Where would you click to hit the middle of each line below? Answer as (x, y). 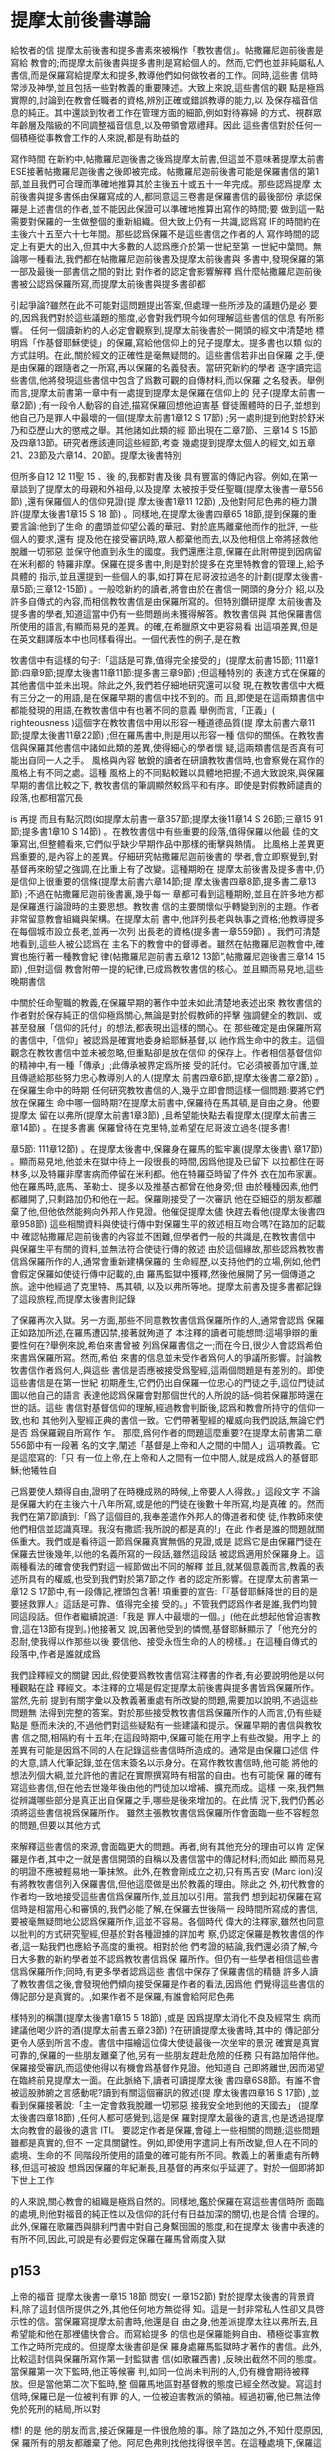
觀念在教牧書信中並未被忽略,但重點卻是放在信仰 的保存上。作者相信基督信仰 (166, 1052)
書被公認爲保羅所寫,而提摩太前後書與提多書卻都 (108, 283)
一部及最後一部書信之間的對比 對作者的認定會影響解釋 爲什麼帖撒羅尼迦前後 (166, 271)
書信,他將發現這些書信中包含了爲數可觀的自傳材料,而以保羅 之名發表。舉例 (171, 380)
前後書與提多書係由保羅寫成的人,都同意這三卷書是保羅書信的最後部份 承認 (161, 196)
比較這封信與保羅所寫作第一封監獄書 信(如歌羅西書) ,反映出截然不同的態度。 (166, 2358)
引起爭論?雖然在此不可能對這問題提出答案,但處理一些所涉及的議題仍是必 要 (164, 305)
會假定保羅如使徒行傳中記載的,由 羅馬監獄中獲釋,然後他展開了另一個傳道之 (163, 1273)
